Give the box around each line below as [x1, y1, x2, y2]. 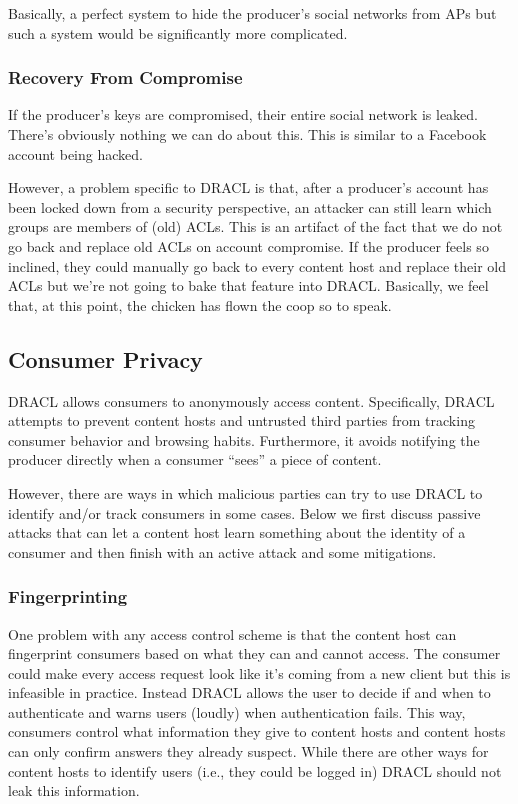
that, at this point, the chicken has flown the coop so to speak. [8, 294, 392, 315]
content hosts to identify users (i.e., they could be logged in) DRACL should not [8, 760, 502, 781]
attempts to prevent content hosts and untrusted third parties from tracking [8, 410, 475, 431]
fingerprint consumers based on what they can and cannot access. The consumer [8, 643, 501, 664]
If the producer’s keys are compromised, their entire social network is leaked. [8, 104, 479, 125]
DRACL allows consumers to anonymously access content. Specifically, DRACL [8, 390, 495, 411]
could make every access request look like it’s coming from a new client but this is [8, 662, 511, 683]
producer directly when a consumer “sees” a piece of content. [8, 449, 382, 470]
